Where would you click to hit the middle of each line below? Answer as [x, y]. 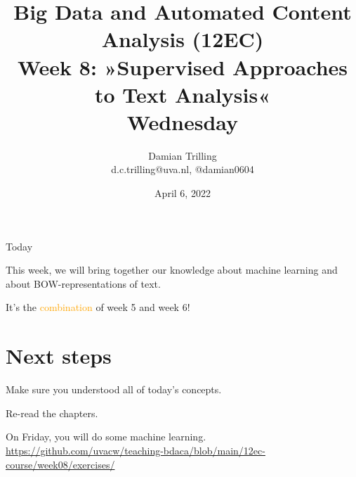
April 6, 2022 [183, 193]
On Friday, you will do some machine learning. [106, 437]
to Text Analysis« [183, 94]
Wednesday [183, 121]
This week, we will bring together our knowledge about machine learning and [172, 270]
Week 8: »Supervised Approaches [182, 66]
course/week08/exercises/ [60, 464]
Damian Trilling [183, 155]
